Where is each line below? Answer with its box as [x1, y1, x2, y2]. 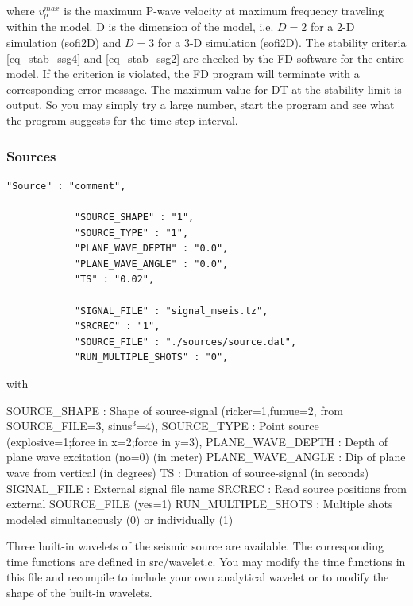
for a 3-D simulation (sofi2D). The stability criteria [157, 34, 407, 51]
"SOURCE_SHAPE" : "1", [74, 212, 195, 223]
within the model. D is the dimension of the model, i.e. [6, 18, 274, 35]
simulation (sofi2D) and [6, 34, 122, 51]
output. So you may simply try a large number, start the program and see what [6, 96, 395, 113]
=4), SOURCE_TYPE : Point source [136, 418, 319, 434]
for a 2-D [310, 18, 355, 35]
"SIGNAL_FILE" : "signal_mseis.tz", [74, 305, 268, 317]
